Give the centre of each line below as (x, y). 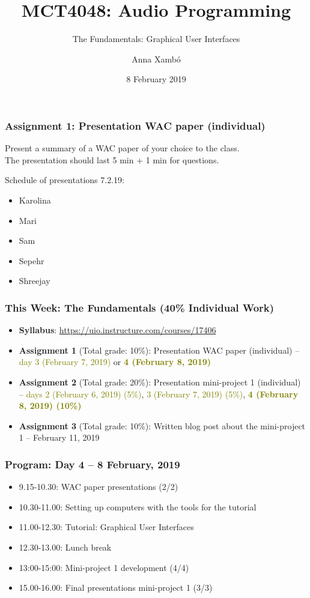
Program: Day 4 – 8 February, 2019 (93, 464)
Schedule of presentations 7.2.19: (65, 180)
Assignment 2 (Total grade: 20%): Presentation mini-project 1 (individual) (160, 382)
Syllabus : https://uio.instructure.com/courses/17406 (117, 330)
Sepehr (32, 260)
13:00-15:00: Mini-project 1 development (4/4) (104, 567)
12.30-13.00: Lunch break (65, 547)
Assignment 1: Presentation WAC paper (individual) (135, 125)
